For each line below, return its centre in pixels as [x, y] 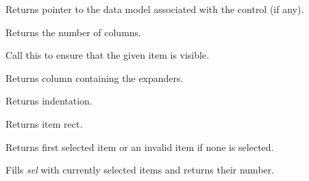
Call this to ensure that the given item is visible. [108, 55]
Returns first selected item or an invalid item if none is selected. [140, 147]
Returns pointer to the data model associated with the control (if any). [155, 9]
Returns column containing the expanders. [95, 78]
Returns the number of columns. [73, 32]
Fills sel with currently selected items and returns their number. [140, 170]
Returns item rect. [44, 123]
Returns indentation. [49, 101]
